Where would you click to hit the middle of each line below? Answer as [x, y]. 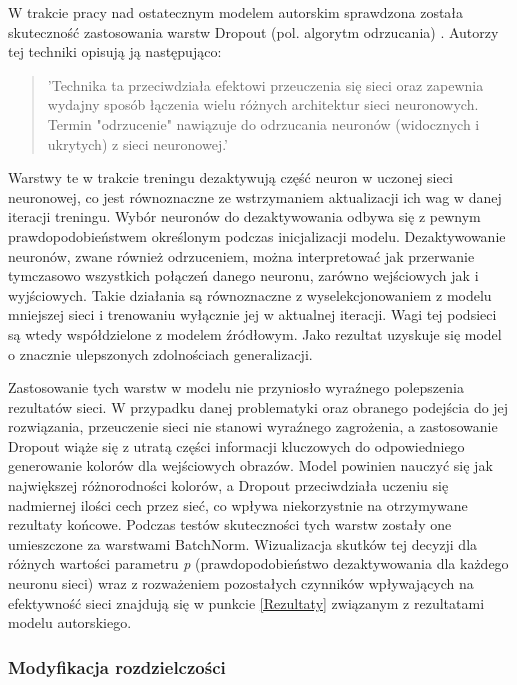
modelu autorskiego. [70, 622]
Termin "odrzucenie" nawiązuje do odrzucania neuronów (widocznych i [263, 123]
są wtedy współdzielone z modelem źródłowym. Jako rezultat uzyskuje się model [255, 333]
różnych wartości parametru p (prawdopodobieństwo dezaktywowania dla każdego [258, 563]
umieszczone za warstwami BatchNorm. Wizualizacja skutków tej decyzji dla [243, 543]
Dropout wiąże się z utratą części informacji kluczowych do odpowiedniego [236, 445]
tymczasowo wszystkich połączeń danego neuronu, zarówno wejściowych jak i [243, 275]
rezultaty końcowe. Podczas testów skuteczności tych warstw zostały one [230, 524]
